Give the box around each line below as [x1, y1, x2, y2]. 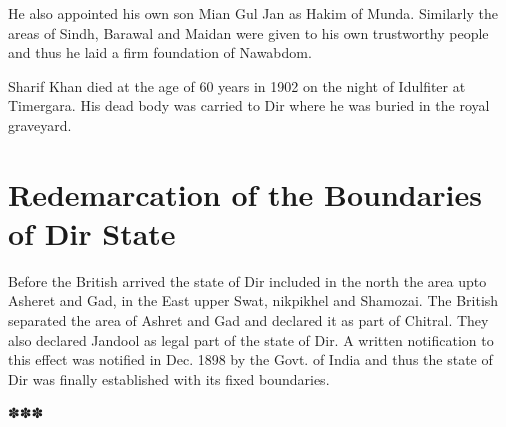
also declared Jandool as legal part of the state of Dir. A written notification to [8, 329, 494, 350]
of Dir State [8, 212, 176, 253]
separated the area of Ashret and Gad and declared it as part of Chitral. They [8, 310, 489, 331]
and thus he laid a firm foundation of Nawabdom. [8, 42, 312, 63]
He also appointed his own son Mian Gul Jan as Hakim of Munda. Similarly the [8, 3, 498, 23]
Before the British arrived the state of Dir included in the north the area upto [8, 270, 487, 291]
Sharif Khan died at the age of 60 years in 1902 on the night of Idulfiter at [8, 75, 466, 96]
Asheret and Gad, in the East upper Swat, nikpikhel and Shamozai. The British [8, 290, 499, 311]
